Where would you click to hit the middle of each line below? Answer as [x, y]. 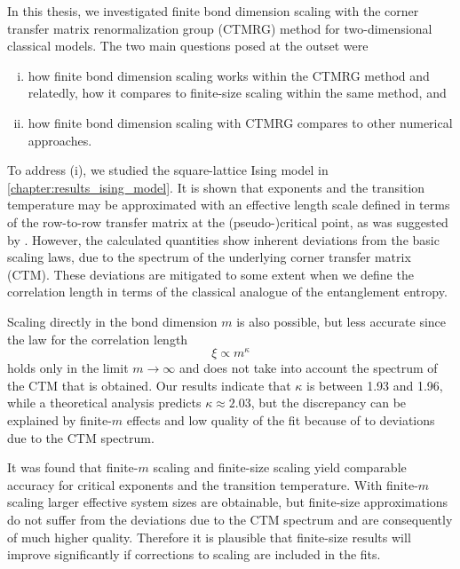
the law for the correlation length [98, 339]
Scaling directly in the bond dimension [112, 321]
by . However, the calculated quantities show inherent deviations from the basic [223, 239]
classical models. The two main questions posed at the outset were [188, 46]
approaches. [60, 140]
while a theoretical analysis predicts [104, 403]
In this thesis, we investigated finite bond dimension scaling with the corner [213, 11]
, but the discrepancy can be [329, 403]
